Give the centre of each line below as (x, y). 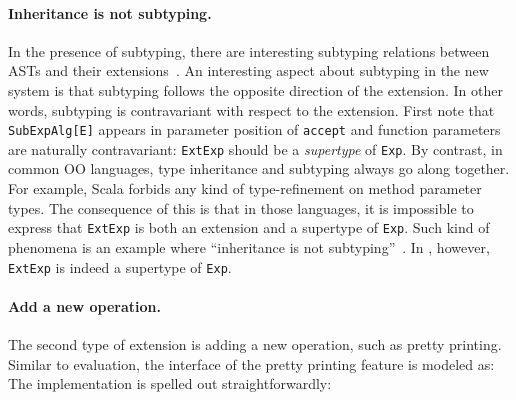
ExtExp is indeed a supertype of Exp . (120, 266)
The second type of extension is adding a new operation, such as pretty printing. (255, 343)
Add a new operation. (84, 305)
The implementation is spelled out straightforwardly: (170, 383)
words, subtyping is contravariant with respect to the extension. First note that (251, 109)
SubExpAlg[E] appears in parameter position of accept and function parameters (254, 129)
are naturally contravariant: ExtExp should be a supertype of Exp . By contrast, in (255, 148)
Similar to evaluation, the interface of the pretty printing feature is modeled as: (251, 363)
